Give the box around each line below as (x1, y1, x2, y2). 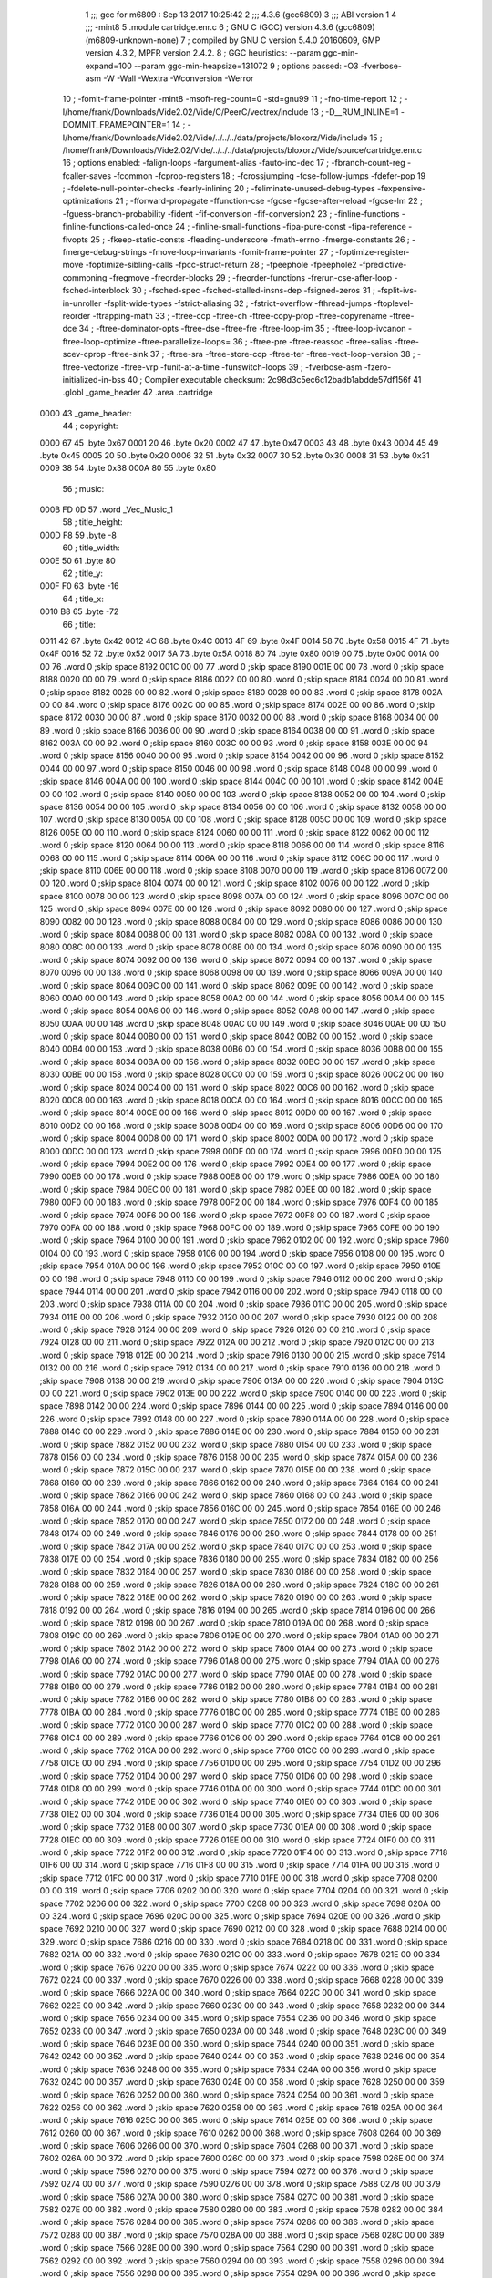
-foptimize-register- (334, 247, 410, 258)
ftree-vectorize (62, 361, 119, 373)
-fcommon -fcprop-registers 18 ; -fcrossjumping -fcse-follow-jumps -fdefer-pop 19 (112, 169, 426, 181)
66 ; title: (62, 619, 96, 630)
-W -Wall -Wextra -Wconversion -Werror (103, 73, 254, 84)
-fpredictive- (358, 260, 407, 271)
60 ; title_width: (62, 542, 120, 553)
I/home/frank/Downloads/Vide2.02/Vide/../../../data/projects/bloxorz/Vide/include (62, 132, 368, 143)
